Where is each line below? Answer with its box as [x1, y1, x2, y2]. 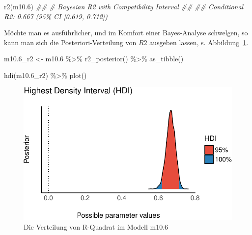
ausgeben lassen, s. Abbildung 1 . [149, 37, 249, 47]
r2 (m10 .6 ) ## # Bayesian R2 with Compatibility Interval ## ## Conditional [4, 1, 244, 11]
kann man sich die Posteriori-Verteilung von [4, 37, 137, 47]
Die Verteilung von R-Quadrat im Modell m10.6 [24, 221, 168, 232]
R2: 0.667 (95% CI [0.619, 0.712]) [4, 11, 108, 21]
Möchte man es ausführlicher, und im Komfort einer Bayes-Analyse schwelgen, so [4, 27, 248, 38]
